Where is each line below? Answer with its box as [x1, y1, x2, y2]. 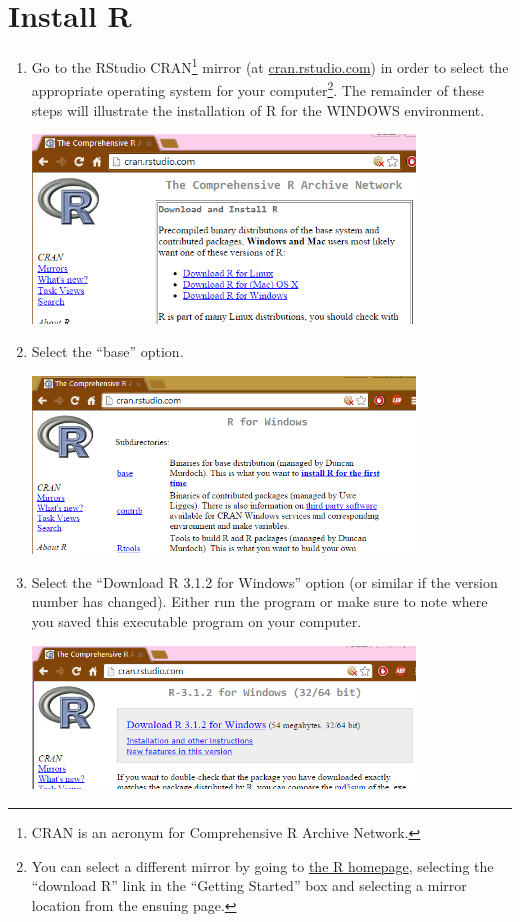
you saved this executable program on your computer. [31, 610, 362, 631]
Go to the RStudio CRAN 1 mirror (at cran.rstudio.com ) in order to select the [31, 54, 509, 77]
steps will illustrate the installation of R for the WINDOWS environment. [31, 99, 485, 120]
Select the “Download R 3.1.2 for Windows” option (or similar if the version [31, 571, 498, 592]
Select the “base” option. [31, 341, 184, 362]
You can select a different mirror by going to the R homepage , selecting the [31, 855, 494, 876]
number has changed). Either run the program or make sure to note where [31, 591, 488, 612]
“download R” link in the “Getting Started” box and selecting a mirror [31, 875, 467, 896]
